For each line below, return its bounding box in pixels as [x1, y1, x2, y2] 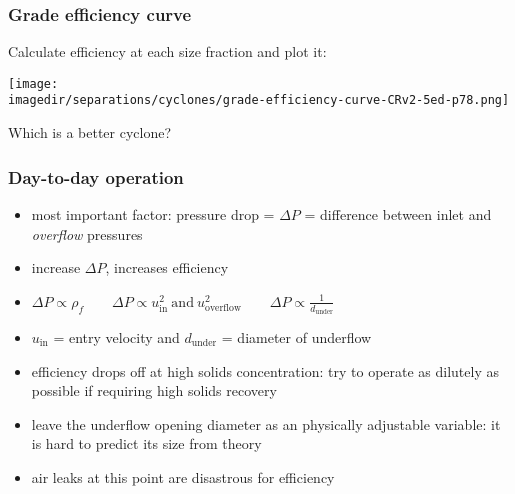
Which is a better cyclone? [8, 122, 172, 143]
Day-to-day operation [8, 164, 184, 189]
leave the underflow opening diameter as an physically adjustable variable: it [31, 413, 501, 434]
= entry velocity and [53, 326, 180, 347]
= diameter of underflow [221, 326, 372, 347]
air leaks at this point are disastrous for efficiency [31, 466, 335, 487]
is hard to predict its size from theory [31, 433, 262, 454]
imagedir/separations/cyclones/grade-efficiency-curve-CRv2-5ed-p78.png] [8, 93, 510, 108]
